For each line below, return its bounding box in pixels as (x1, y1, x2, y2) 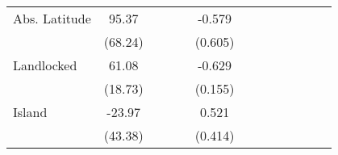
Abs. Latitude (13, 9, 91, 27)
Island (13, 103, 48, 121)
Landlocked (13, 56, 77, 74)
